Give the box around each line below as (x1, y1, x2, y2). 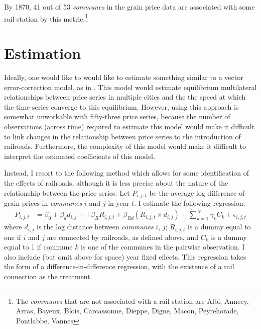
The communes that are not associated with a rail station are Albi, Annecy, (16, 295, 249, 306)
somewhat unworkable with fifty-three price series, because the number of (4, 111, 230, 122)
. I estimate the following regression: (134, 197, 245, 208)
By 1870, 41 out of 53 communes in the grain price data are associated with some (4, 2, 255, 12)
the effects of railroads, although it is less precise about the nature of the (4, 177, 228, 188)
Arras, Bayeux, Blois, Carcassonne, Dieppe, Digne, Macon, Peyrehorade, (16, 305, 239, 316)
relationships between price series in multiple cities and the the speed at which (4, 92, 246, 102)
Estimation (4, 43, 81, 63)
